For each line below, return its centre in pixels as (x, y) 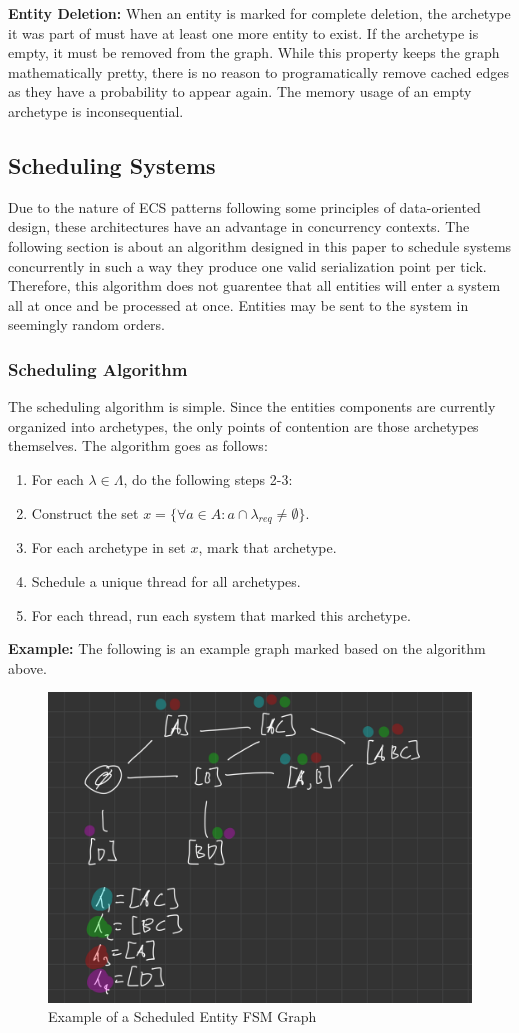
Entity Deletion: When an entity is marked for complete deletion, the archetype (259, 13)
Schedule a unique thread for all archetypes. (166, 580)
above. (27, 667)
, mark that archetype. (267, 547)
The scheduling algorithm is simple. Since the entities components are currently (252, 406)
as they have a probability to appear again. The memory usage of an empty (240, 91)
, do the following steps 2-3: (208, 478)
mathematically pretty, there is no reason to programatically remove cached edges (258, 71)
